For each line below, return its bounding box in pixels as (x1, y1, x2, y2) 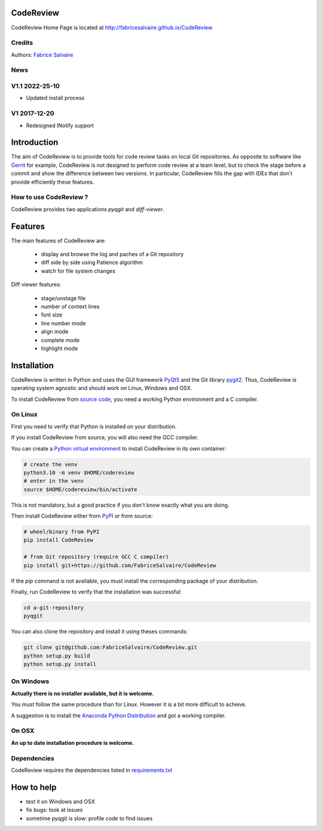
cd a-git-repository (23, 604, 84, 611)
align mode (41, 328, 69, 335)
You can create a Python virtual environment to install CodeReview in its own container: (11, 445, 227, 452)
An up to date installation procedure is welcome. (11, 739, 135, 746)
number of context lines (41, 303, 100, 310)
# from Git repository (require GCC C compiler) (23, 553, 169, 561)
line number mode (41, 319, 86, 327)
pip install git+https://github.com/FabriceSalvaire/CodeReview (23, 562, 217, 568)
